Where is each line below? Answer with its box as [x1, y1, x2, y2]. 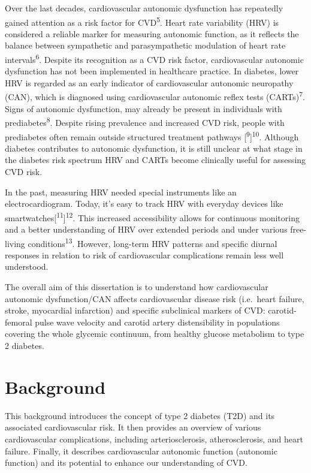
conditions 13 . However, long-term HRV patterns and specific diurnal [28, 235, 277, 249]
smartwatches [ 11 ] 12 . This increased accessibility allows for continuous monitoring [5, 209, 300, 224]
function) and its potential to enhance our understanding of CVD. [5, 456, 247, 469]
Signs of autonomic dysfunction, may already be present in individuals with [5, 102, 282, 115]
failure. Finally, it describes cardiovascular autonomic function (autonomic [5, 444, 277, 457]
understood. [5, 260, 49, 273]
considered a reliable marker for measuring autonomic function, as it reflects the [5, 27, 299, 40]
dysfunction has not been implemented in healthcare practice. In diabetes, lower [5, 65, 299, 77]
